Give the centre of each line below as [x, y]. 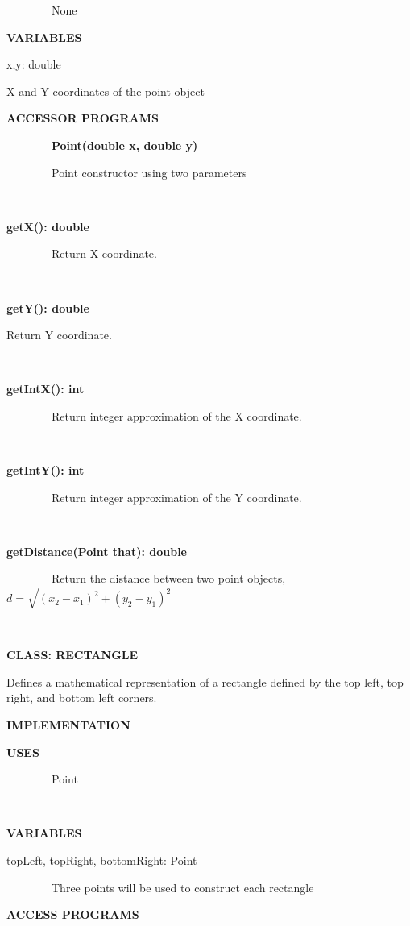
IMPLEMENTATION [68, 724]
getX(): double [48, 226]
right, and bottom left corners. [82, 698]
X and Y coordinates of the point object [106, 91]
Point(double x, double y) [125, 145]
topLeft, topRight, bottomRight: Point [102, 860]
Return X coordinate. [104, 253]
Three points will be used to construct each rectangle [182, 887]
